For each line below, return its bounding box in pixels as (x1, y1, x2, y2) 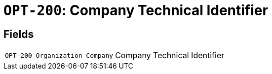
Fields (3, 28, 34, 40)
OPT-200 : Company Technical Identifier (3, 2, 268, 19)
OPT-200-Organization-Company (5, 51, 114, 59)
